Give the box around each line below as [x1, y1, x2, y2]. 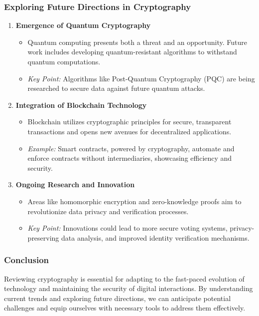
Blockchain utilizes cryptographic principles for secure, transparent [27, 116, 232, 127]
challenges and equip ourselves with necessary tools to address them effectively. [4, 303, 246, 313]
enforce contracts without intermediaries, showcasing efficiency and [27, 153, 232, 163]
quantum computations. [27, 56, 101, 66]
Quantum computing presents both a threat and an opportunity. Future [27, 36, 248, 47]
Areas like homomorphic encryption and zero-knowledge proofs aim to [27, 196, 242, 206]
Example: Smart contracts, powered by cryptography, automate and [27, 143, 235, 153]
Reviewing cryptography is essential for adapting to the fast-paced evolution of [4, 273, 245, 284]
